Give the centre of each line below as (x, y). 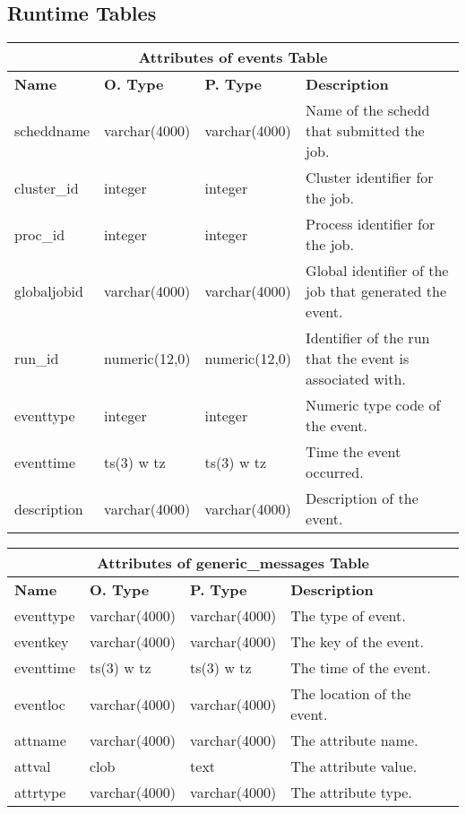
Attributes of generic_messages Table (233, 563)
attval (33, 766)
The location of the (351, 694)
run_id (37, 359)
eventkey (42, 642)
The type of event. (348, 616)
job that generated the (376, 291)
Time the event (354, 452)
